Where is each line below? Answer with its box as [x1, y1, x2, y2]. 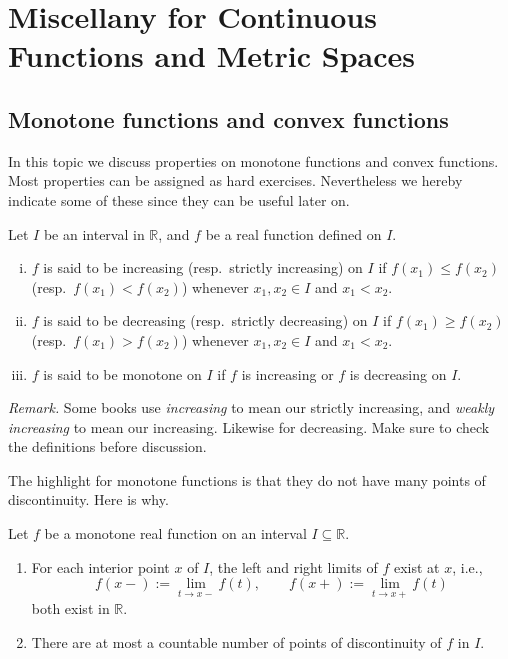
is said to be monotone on [43, 363, 202, 384]
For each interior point [31, 556, 170, 577]
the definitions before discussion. [8, 436, 207, 457]
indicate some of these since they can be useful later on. [8, 189, 350, 210]
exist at [393, 556, 440, 577]
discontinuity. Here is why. [8, 489, 169, 510]
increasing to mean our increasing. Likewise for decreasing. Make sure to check [8, 416, 490, 437]
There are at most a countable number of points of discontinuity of [31, 632, 442, 653]
